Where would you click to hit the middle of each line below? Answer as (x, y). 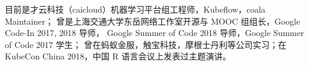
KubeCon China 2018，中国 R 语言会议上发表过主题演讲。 (118, 56)
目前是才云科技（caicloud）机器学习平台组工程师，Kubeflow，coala (135, 9)
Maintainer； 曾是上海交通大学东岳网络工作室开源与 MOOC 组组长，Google (153, 21)
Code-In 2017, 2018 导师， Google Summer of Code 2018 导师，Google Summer (154, 33)
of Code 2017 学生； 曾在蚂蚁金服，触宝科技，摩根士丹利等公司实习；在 (146, 44)
